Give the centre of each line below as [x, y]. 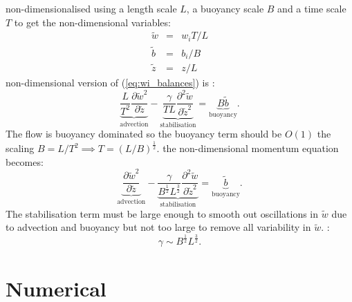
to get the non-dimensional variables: [92, 22]
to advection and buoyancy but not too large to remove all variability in [158, 227]
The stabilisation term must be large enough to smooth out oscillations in [162, 213]
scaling [20, 148]
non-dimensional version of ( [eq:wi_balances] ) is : [110, 82]
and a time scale [312, 8]
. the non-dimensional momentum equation [248, 148]
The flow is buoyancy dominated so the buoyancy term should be [144, 134]
